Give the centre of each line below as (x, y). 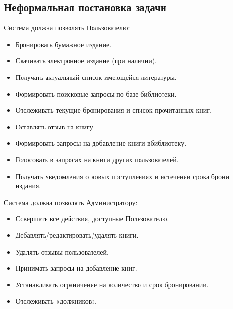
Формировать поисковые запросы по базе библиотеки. (96, 93)
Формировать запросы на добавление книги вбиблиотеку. (101, 143)
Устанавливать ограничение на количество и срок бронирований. (112, 284)
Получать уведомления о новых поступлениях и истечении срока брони (122, 176)
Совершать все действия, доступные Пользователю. (92, 219)
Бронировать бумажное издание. (63, 44)
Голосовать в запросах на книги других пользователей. (97, 159)
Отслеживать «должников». (56, 301)
